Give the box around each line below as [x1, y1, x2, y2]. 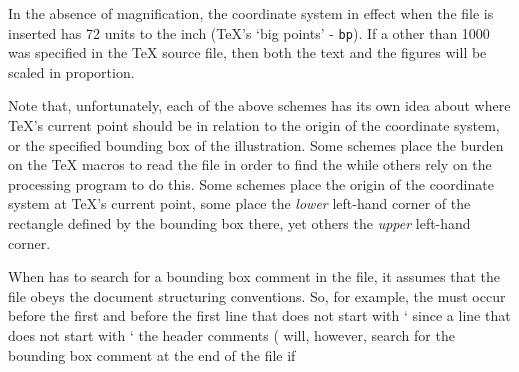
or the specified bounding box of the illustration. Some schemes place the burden [8, 134, 504, 155]
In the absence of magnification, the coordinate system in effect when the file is [8, 3, 494, 23]
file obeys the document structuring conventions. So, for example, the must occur [8, 285, 506, 306]
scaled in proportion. [8, 61, 135, 82]
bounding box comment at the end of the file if [8, 344, 296, 365]
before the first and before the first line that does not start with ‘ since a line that [8, 305, 511, 326]
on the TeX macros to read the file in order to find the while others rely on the [8, 154, 492, 175]
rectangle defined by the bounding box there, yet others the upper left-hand [8, 213, 471, 233]
